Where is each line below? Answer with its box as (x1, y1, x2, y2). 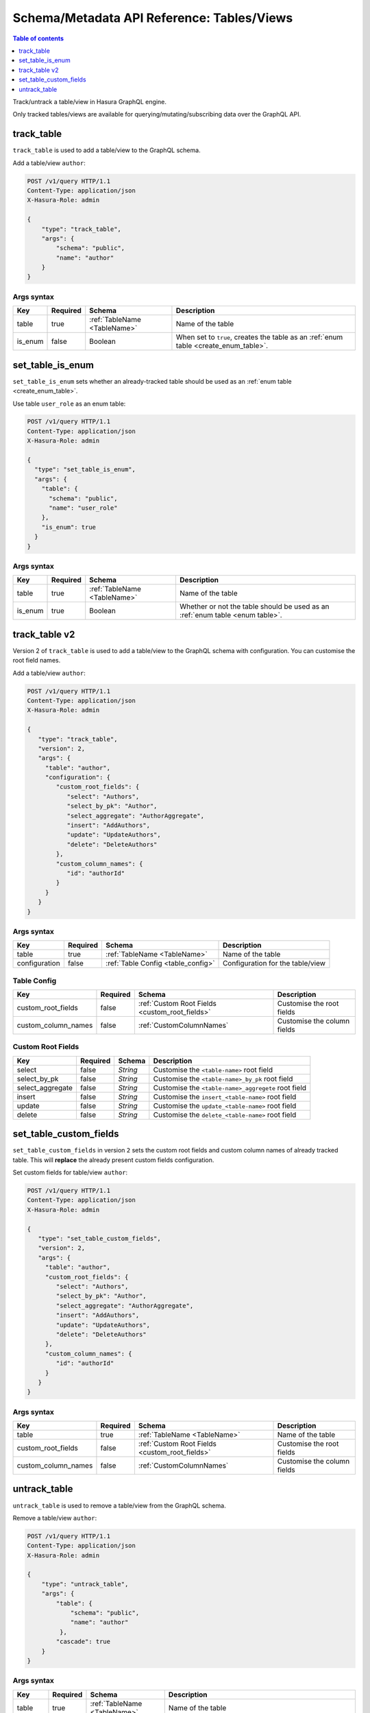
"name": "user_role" (49, 504, 118, 512)
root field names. (12, 656, 61, 665)
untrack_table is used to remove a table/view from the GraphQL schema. (12, 1501, 226, 1509)
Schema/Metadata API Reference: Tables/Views (12, 10, 293, 25)
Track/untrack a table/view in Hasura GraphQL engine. (12, 97, 167, 106)
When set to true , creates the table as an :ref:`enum (175, 332, 343, 342)
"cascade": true (56, 1638, 111, 1646)
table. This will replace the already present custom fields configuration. (12, 1155, 214, 1164)
